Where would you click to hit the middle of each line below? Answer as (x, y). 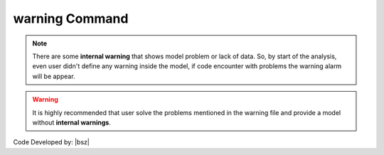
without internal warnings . (72, 122)
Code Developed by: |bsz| (52, 142)
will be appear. (54, 76)
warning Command (71, 18)
